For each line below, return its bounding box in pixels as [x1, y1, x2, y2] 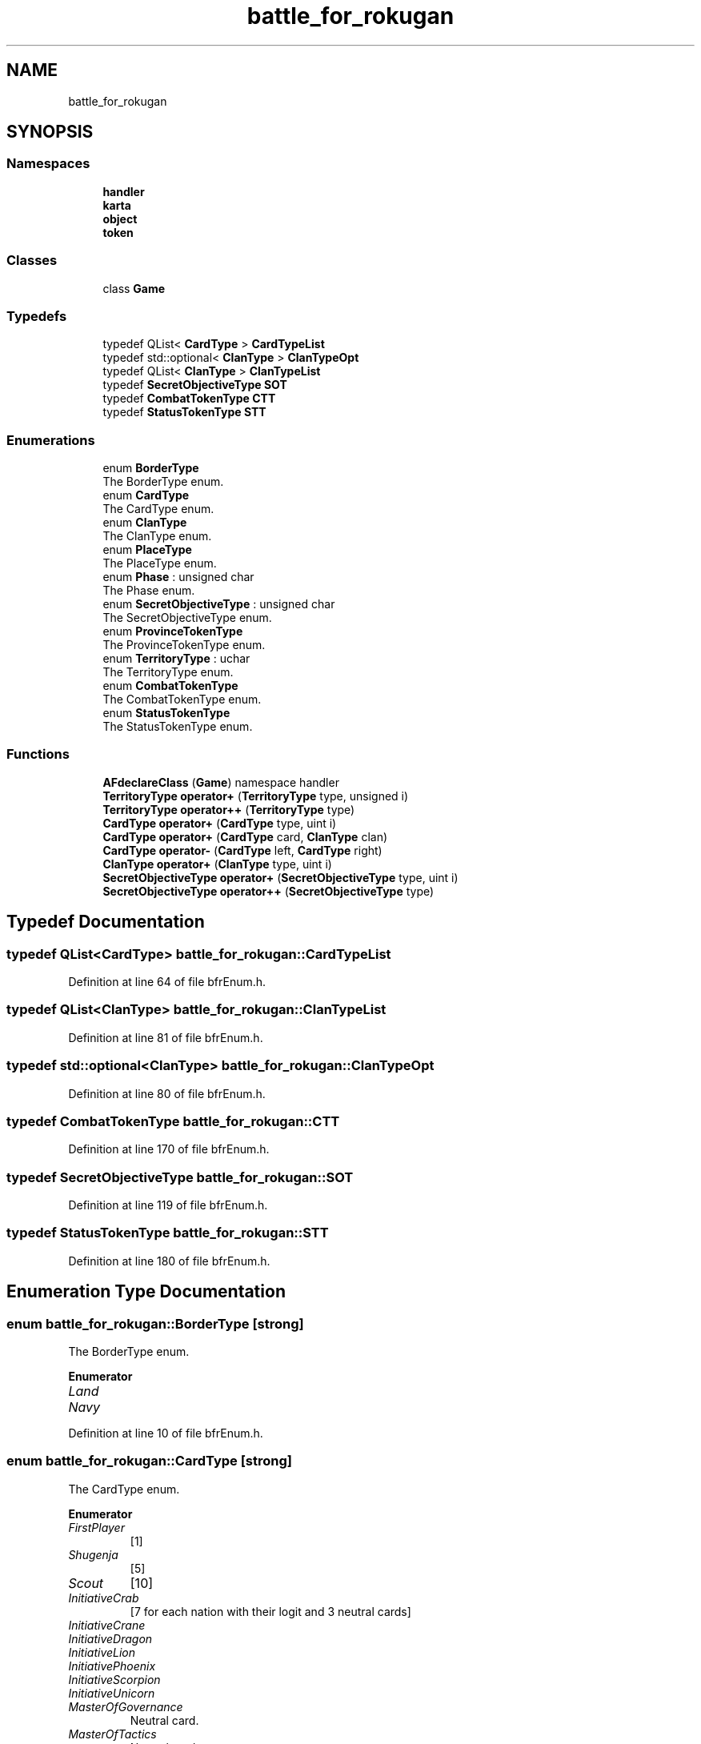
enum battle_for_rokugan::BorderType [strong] [6, 1315, 304, 1332]
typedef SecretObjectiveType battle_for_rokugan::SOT [6, 1169, 354, 1185]
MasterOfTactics [68, 1726, 157, 1741]
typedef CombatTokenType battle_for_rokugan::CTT [6, 1113, 340, 1129]
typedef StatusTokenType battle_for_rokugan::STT [6, 1225, 329, 1241]
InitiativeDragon [68, 1631, 153, 1646]
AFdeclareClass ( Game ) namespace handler [102, 775, 339, 789]
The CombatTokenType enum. [102, 692, 262, 707]
